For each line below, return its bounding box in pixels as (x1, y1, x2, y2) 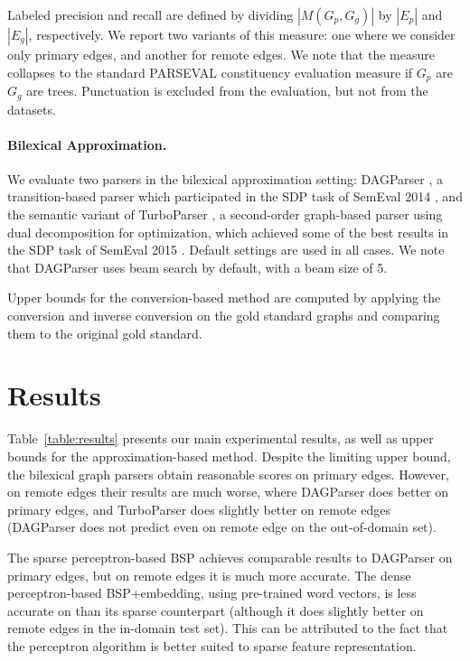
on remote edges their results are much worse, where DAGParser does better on (7, 482, 449, 501)
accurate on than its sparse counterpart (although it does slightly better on (7, 600, 424, 619)
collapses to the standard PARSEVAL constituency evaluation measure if (7, 62, 413, 81)
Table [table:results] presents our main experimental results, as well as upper (7, 429, 434, 448)
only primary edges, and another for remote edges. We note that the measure (7, 45, 435, 63)
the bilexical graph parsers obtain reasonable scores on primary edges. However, (7, 464, 449, 483)
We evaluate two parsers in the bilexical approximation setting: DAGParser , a (7, 169, 444, 188)
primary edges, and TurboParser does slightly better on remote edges (7, 499, 390, 518)
